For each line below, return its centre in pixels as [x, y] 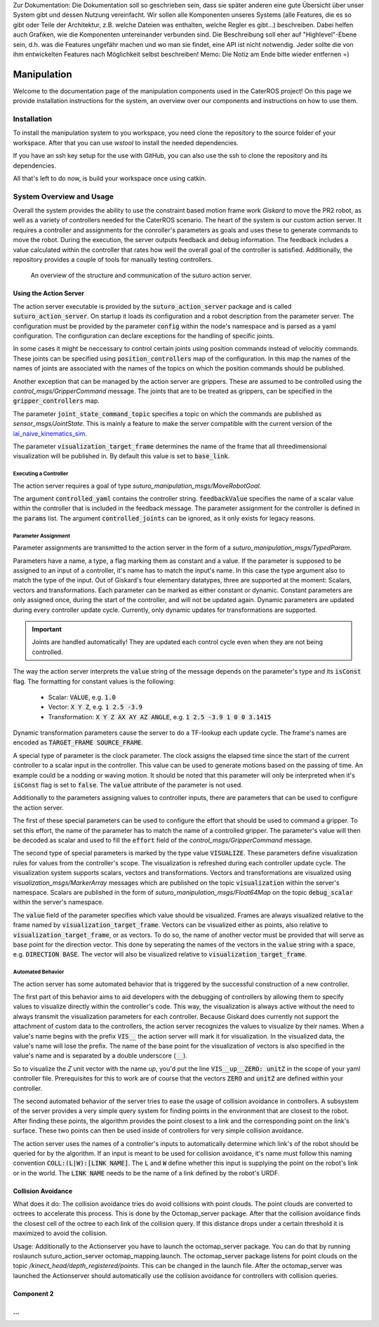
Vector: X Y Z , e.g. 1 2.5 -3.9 [95, 707]
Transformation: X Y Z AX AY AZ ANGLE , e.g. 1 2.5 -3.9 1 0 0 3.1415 [160, 716]
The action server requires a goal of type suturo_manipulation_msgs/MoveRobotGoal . [137, 486]
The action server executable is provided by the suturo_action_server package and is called [152, 306]
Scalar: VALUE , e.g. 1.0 [82, 697]
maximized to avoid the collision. [60, 1233]
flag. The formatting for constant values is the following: [94, 681]
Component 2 [33, 1293]
